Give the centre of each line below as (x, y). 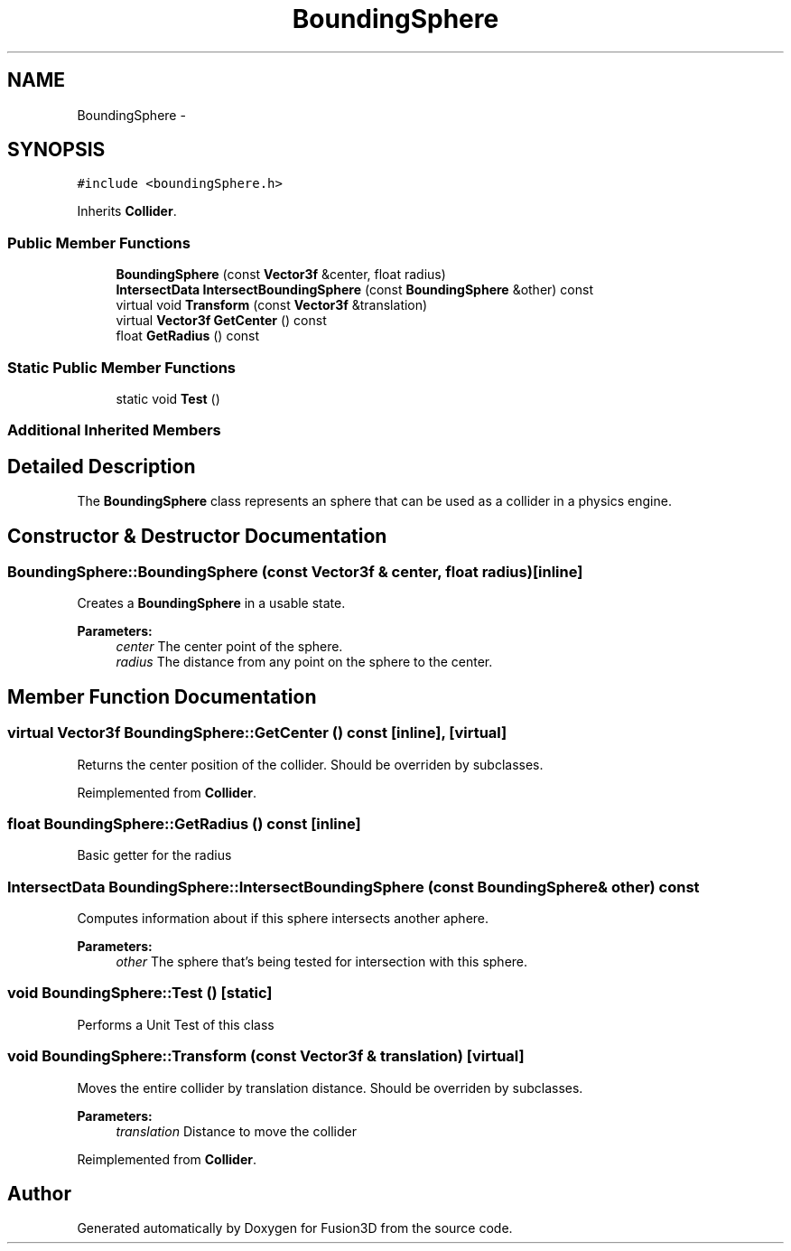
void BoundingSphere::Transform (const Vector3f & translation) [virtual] (266, 1056)
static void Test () (168, 398)
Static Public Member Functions (122, 367)
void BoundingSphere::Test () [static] (140, 993)
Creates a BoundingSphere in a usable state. (211, 603)
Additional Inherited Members (114, 430)
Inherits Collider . (127, 211)
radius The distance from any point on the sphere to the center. (304, 662)
